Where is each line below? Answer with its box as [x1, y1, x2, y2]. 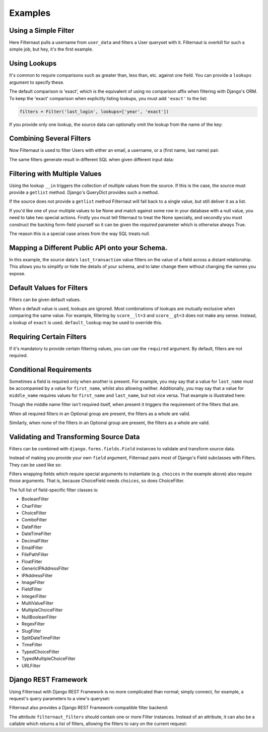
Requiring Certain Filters [9, 332, 87, 341]
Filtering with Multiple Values [9, 169, 102, 178]
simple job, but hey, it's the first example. [9, 46, 94, 52]
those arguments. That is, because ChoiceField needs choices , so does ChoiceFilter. [9, 478, 185, 484]
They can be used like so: [9, 462, 62, 468]
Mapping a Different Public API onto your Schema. [9, 244, 168, 252]
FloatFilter [21, 558, 42, 564]
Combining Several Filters [9, 134, 91, 143]
